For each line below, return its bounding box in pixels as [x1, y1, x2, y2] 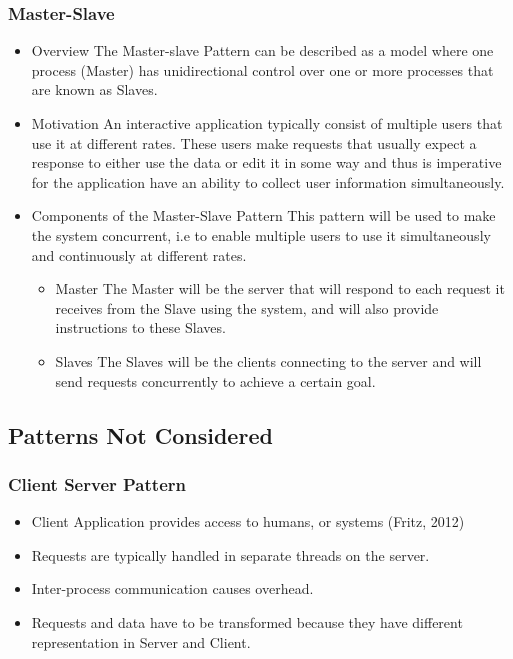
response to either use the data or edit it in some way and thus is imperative [31, 152, 502, 173]
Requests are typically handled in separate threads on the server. [31, 544, 430, 565]
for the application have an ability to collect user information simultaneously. [31, 171, 505, 192]
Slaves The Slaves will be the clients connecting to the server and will [55, 350, 482, 371]
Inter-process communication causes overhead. [31, 578, 314, 599]
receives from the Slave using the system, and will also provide [55, 297, 439, 318]
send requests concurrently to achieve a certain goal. [55, 370, 376, 391]
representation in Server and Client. [31, 631, 251, 652]
